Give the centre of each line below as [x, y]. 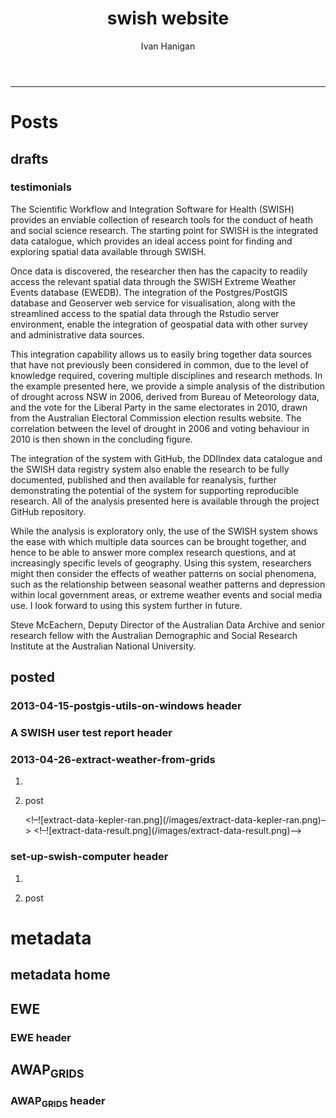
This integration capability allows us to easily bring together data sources [161, 354]
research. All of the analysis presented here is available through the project [165, 501]
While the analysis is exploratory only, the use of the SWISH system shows [164, 531]
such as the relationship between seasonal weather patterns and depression [168, 584]
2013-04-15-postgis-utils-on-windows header [126, 706]
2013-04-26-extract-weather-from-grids [113, 759]
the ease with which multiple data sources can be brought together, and [158, 541]
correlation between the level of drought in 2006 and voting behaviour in [160, 428]
